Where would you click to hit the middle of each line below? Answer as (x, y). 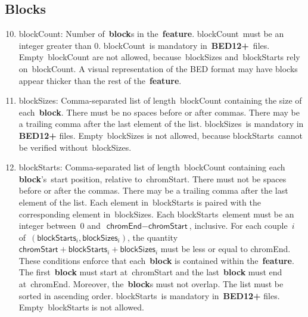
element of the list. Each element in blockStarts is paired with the (140, 202)
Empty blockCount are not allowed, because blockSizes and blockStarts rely (159, 57)
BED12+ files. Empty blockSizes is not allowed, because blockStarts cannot (161, 135)
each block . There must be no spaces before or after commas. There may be (159, 112)
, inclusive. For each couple (238, 226)
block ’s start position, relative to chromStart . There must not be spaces (153, 178)
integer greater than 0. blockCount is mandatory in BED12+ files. (144, 45)
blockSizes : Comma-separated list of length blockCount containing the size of (160, 100)
